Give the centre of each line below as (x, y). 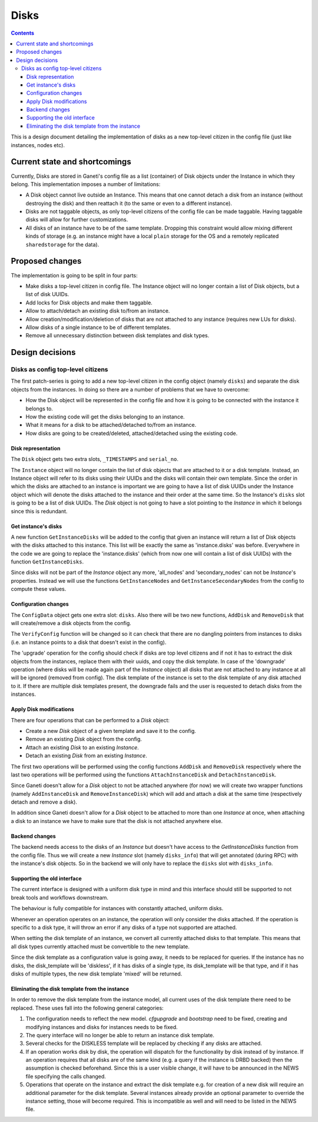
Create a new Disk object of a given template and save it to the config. (111, 731)
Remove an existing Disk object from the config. (84, 739)
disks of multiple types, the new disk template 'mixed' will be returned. (97, 974)
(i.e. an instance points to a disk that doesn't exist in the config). (89, 642)
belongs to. (39, 409)
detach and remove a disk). (44, 802)
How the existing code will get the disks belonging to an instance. (105, 417)
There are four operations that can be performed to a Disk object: (90, 720)
